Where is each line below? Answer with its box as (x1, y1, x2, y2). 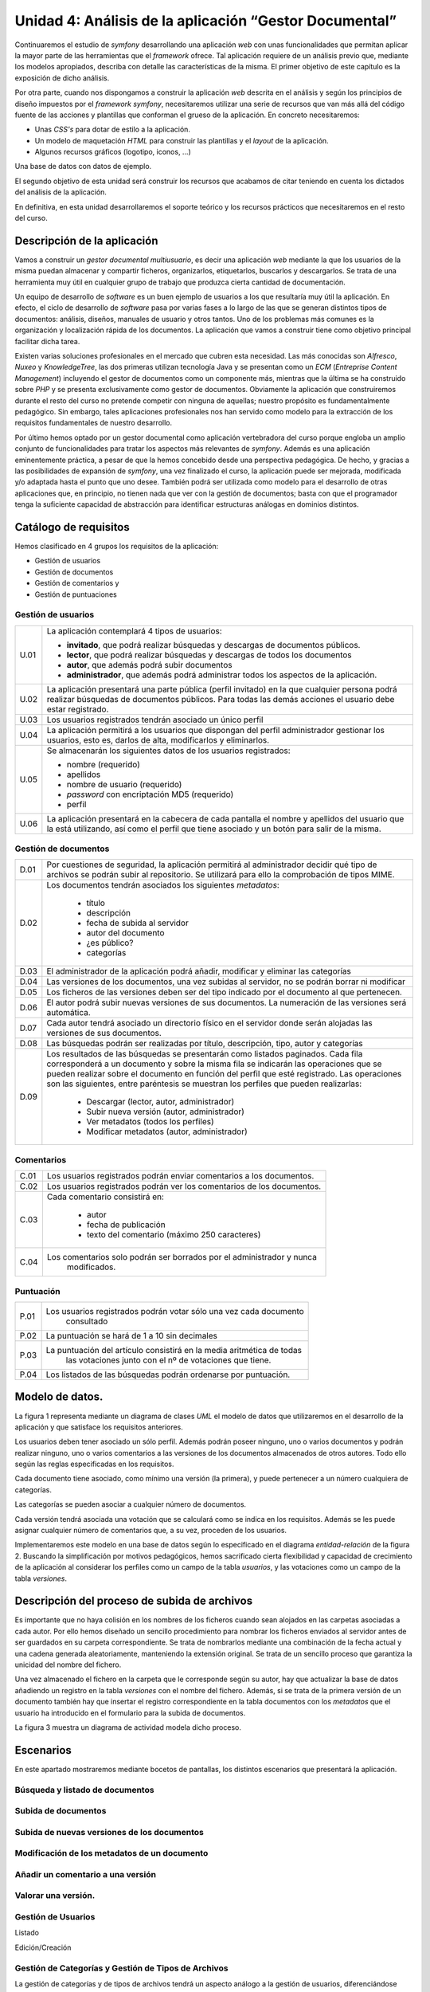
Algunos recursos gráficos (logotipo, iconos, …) (34, 147, 191, 157)
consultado (65, 1316, 108, 1327)
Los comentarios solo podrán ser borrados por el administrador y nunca (46, 1252, 318, 1263)
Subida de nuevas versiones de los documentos (14, 1826, 205, 1837)
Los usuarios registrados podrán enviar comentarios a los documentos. (46, 1170, 315, 1182)
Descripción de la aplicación (14, 233, 158, 247)
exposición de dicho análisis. (14, 73, 110, 83)
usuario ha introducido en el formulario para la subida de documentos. (14, 1708, 246, 1717)
